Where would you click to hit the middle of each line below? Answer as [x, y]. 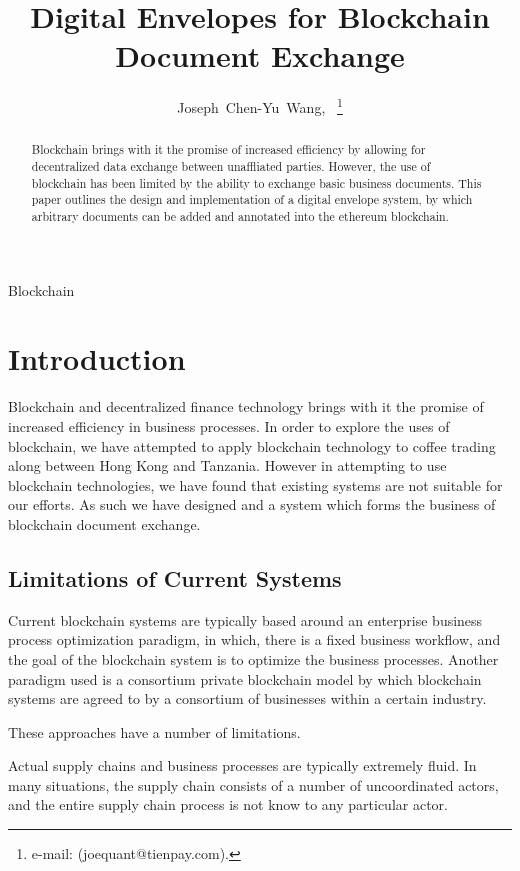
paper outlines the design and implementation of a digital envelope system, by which [252, 199]
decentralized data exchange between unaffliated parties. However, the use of [231, 166]
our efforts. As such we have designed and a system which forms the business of [252, 504]
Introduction [97, 358]
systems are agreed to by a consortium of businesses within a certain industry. [247, 698]
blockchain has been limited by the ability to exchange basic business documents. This [256, 182]
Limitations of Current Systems [175, 577]
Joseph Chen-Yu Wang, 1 [260, 105]
